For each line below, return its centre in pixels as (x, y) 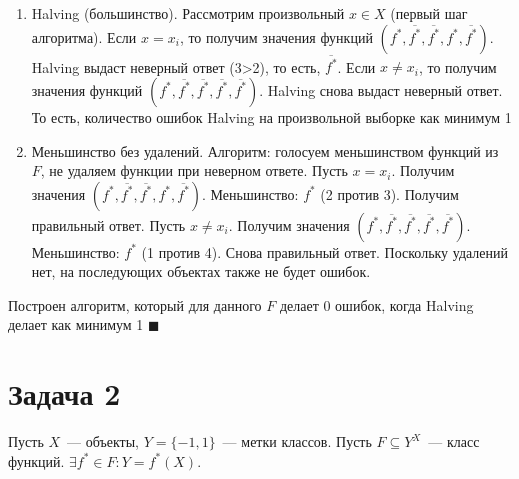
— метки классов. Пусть (297, 441)
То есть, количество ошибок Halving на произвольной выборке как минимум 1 (271, 116)
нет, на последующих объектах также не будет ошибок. (201, 271)
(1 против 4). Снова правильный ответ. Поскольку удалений (325, 251)
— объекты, (103, 441)
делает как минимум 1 (76, 324)
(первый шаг (429, 13)
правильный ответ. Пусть (108, 224)
